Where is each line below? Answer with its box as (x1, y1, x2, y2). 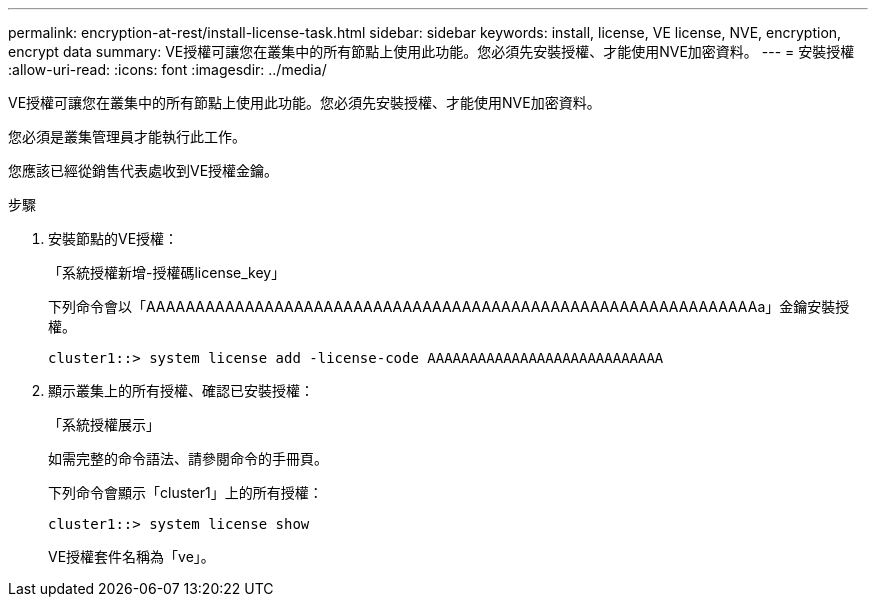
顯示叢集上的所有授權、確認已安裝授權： (48, 382, 314, 399)
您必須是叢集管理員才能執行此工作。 (8, 128, 246, 145)
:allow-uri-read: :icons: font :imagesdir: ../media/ (8, 61, 327, 78)
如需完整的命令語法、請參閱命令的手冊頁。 (48, 450, 328, 467)
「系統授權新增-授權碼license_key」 (48, 264, 286, 281)
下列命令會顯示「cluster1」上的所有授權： (48, 484, 323, 501)
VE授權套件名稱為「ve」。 (48, 548, 215, 565)
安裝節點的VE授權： (48, 230, 179, 247)
